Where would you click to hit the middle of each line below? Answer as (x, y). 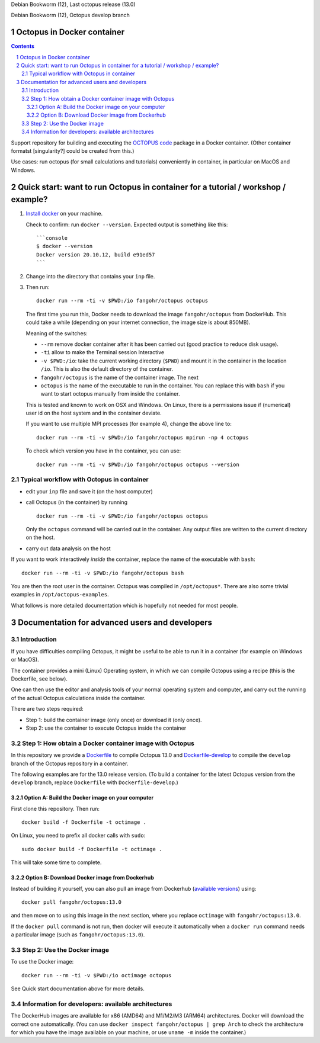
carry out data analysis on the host (68, 548)
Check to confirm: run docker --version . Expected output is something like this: (127, 224)
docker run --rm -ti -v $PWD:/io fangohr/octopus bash (103, 573)
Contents (23, 46)
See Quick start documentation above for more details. (78, 989)
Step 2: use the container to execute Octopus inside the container (106, 728)
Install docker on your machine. (64, 214)
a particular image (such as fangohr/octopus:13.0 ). (78, 935)
